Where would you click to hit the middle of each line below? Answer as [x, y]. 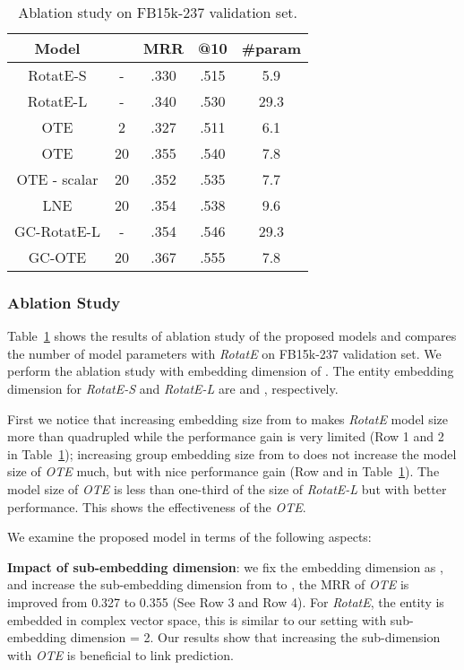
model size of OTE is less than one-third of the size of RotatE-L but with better [227, 488]
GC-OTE [57, 257]
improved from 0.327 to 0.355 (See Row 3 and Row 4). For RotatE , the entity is [226, 601]
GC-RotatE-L [57, 231]
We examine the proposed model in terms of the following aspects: [189, 537]
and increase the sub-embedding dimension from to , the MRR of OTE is [208, 584]
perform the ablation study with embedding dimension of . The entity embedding [231, 371]
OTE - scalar [57, 179]
